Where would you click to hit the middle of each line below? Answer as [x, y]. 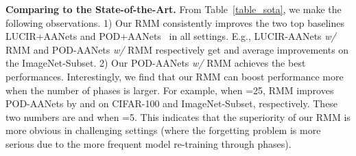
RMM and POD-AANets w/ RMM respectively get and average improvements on [177, 49]
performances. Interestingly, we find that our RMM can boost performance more [175, 76]
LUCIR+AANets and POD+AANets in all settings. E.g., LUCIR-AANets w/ [171, 36]
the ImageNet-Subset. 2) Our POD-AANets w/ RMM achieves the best [156, 63]
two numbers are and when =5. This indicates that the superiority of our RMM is [178, 116]
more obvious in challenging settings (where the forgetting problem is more [163, 130]
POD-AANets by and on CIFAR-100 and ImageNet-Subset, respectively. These [172, 103]
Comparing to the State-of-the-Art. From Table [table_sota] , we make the [174, 9]
